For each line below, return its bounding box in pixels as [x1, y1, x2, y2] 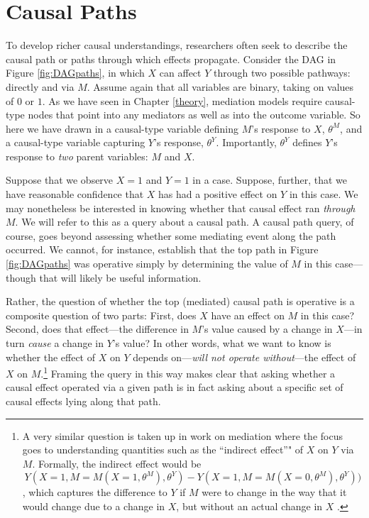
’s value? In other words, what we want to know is [112, 336, 331, 350]
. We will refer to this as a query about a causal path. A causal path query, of [15, 214, 354, 229]
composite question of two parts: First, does [6, 307, 197, 322]
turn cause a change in [6, 336, 104, 350]
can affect [159, 65, 202, 80]
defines [292, 135, 322, 150]
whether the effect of [6, 349, 96, 364]
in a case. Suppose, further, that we [192, 172, 347, 187]
